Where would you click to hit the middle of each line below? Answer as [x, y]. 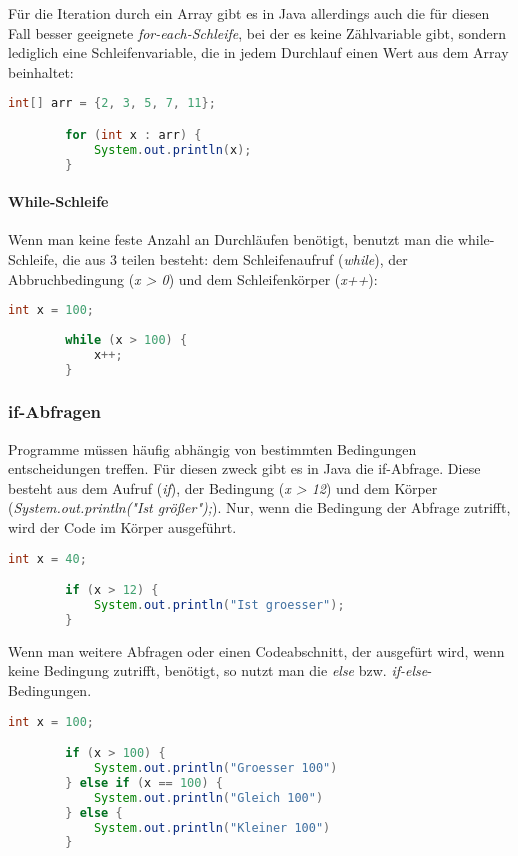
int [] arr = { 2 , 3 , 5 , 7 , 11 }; [112, 103]
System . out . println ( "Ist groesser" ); [219, 605]
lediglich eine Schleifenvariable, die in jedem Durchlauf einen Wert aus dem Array [258, 52]
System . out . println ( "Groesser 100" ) [215, 768]
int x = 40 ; [47, 558]
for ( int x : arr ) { [133, 134]
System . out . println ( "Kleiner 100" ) [212, 827]
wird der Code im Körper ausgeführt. [122, 527]
